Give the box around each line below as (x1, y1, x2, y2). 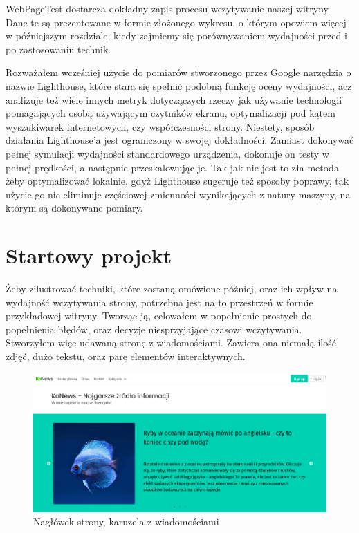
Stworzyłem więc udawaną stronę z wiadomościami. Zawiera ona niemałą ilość (6, 335, 336, 350)
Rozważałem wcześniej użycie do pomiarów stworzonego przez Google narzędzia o (6, 65, 351, 80)
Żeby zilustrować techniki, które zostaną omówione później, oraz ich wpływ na (6, 281, 338, 296)
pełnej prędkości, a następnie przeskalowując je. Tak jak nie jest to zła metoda (6, 160, 339, 174)
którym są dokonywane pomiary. (6, 200, 143, 215)
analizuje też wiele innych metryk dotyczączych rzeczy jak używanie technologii (6, 92, 342, 106)
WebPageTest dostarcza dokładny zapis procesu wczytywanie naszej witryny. (6, 1, 331, 15)
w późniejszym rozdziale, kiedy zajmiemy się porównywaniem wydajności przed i (6, 28, 347, 43)
